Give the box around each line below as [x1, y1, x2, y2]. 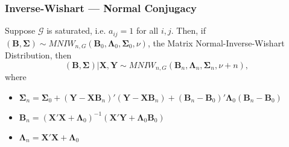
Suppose [5, 24, 36, 37]
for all [136, 24, 159, 37]
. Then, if [171, 24, 206, 37]
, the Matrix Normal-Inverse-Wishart [147, 36, 285, 49]
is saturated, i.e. [46, 24, 106, 37]
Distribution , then [5, 49, 72, 61]
